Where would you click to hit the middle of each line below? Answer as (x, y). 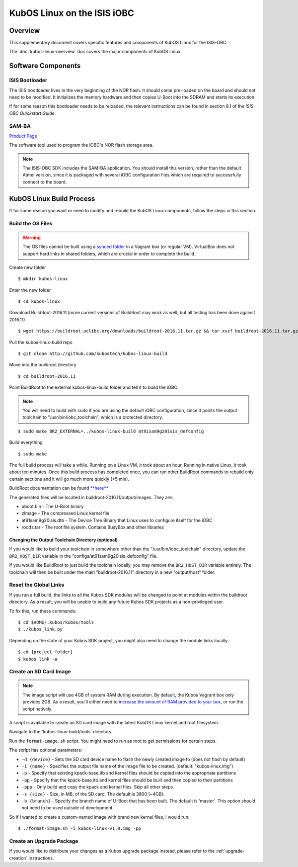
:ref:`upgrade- (230, 851)
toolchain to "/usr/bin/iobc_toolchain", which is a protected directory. (93, 417)
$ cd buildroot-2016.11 (47, 376)
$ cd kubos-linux (39, 302)
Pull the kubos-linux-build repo (41, 342)
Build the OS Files (31, 223)
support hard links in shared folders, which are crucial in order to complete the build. (109, 254)
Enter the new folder (30, 290)
